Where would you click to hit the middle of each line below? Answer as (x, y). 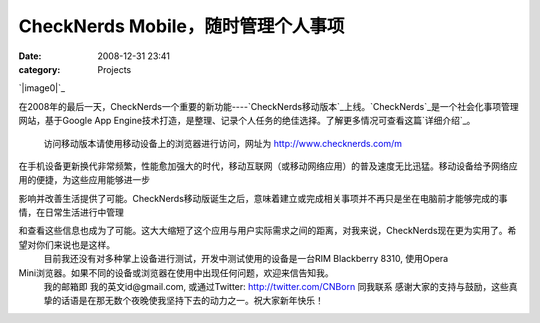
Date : (30, 56)
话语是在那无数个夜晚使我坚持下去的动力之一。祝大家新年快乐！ (192, 301)
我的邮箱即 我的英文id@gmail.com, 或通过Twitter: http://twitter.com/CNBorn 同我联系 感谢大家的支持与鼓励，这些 (276, 287)
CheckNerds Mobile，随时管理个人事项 (181, 26)
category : (39, 69)
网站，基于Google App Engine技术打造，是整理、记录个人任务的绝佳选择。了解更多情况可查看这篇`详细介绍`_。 (247, 121)
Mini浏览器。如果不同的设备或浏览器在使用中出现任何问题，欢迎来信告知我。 (176, 272)
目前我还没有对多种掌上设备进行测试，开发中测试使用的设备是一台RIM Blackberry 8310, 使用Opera (246, 259)
